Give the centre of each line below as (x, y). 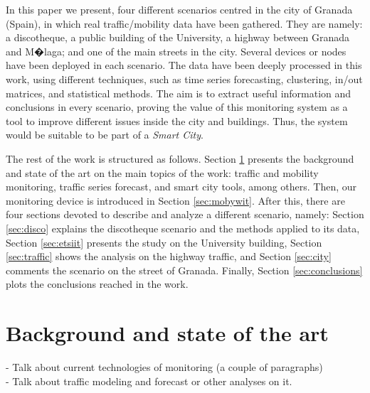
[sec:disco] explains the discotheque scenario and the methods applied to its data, (183, 228)
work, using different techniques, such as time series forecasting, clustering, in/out (184, 79)
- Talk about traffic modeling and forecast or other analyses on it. (149, 381)
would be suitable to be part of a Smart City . (105, 135)
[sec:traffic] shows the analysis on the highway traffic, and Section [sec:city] (169, 256)
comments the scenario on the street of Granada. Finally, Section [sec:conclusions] (184, 270)
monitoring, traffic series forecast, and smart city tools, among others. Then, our (181, 187)
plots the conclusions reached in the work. (97, 284)
